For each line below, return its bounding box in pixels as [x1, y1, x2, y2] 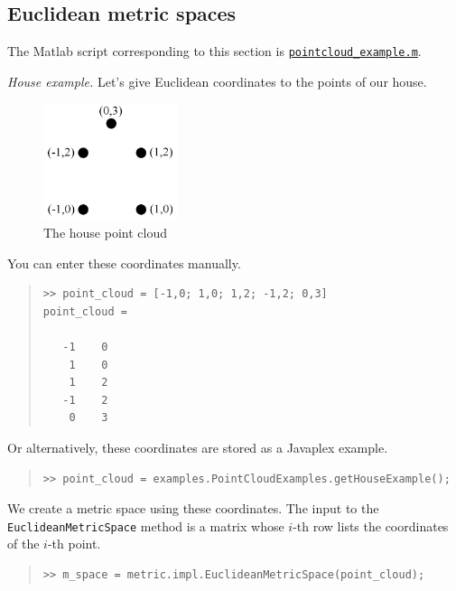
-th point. [47, 534, 101, 553]
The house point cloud [43, 223, 167, 242]
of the [7, 534, 40, 553]
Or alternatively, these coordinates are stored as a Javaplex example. [7, 438, 388, 457]
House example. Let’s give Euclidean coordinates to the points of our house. [7, 71, 427, 90]
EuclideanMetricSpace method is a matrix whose [7, 516, 284, 535]
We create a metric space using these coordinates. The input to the [7, 499, 379, 518]
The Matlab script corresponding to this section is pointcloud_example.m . [7, 42, 422, 61]
